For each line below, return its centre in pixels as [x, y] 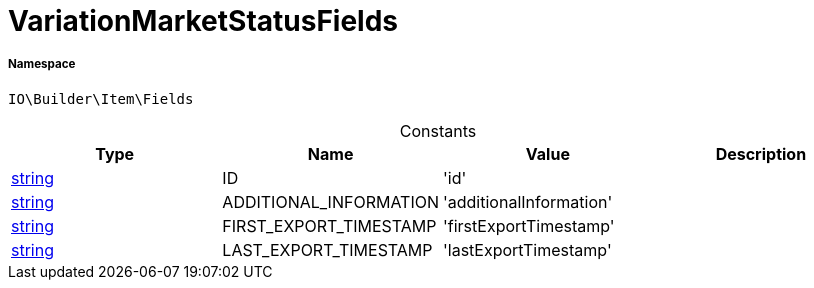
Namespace [42, 64]
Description [761, 153]
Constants [438, 130]
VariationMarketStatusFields [203, 21]
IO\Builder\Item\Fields [101, 98]
